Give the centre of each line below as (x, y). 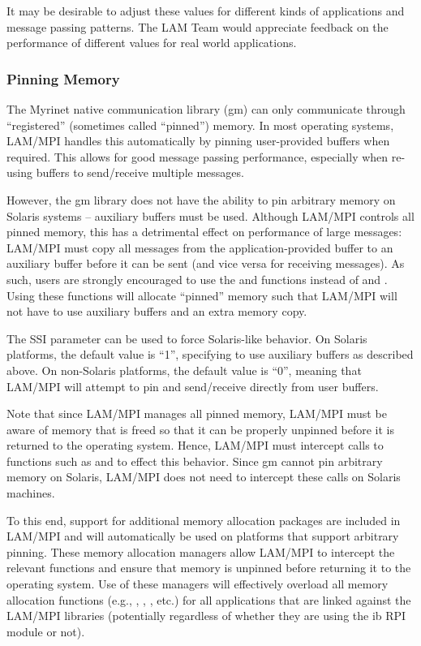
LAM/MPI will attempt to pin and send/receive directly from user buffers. (193, 386)
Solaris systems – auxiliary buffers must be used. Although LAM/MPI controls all (210, 215)
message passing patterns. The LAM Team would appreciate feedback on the (198, 26)
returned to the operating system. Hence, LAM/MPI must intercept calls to (195, 445)
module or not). (46, 631)
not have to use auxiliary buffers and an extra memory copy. (157, 311)
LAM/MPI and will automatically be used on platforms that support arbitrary (203, 536)
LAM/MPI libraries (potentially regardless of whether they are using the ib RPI (206, 616)
